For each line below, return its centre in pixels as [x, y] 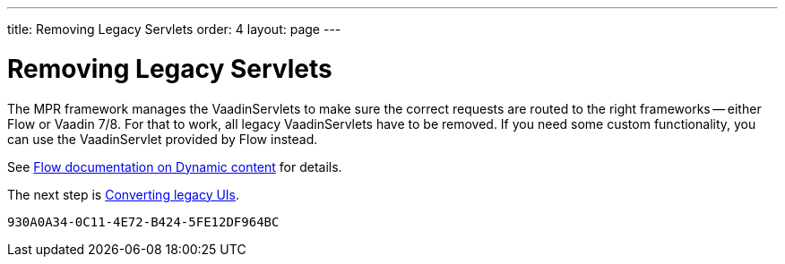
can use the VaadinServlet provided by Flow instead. [163, 139]
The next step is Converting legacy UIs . [124, 194]
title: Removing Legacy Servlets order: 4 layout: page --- [174, 29]
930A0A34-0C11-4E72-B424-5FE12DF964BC [143, 221]
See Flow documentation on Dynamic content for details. [175, 166]
